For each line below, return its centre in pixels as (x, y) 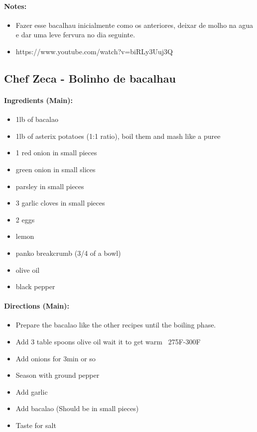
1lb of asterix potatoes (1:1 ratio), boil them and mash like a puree (118, 136)
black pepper (35, 286)
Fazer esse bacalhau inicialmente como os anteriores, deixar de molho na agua (134, 25)
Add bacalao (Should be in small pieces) (77, 408)
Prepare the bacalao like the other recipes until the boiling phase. (116, 325)
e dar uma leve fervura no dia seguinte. (75, 35)
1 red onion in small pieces (56, 153)
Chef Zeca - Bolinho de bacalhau (90, 78)
